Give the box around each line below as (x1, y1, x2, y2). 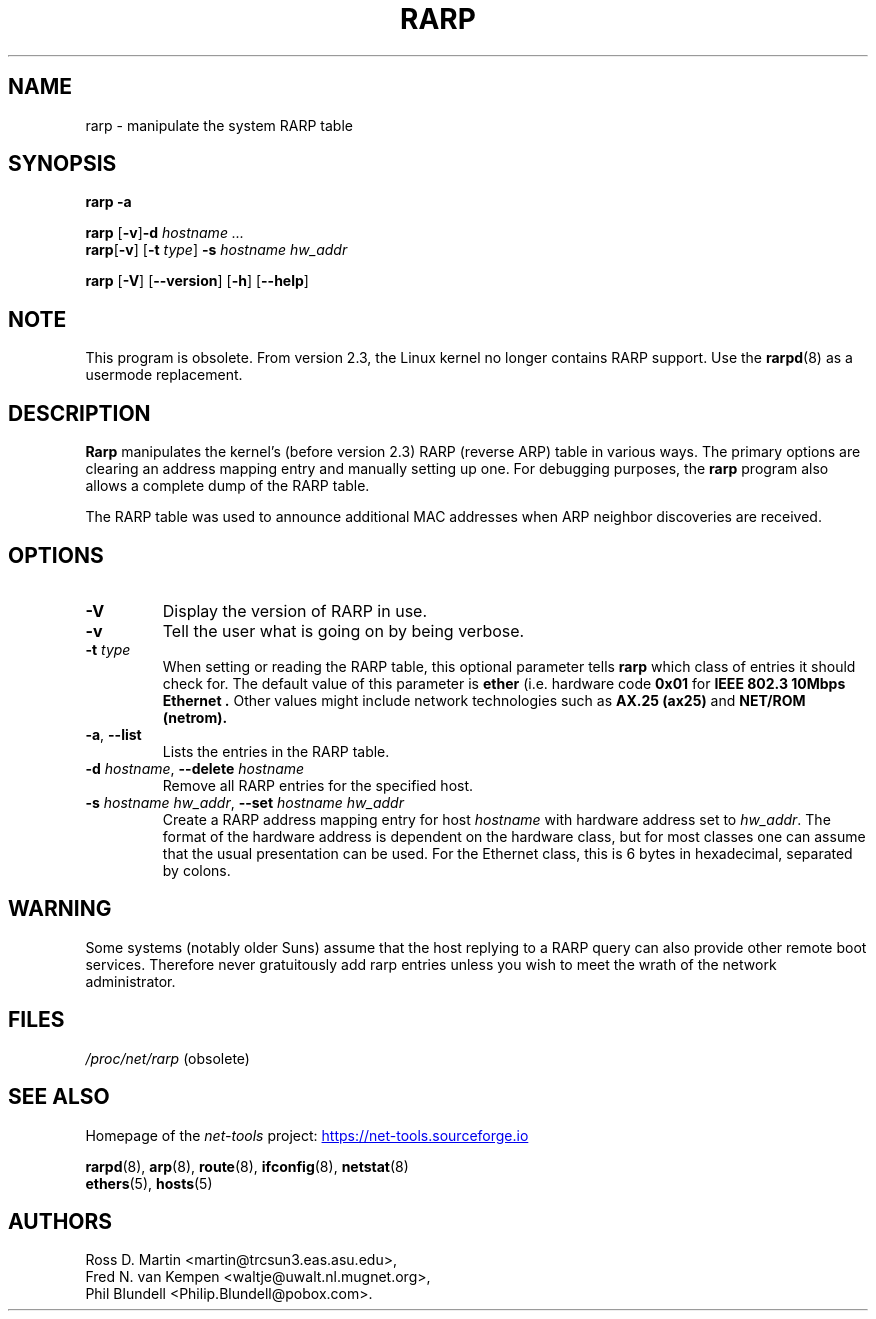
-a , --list (85, 725, 142, 743)
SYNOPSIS (8, 151, 117, 177)
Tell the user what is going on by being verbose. (162, 620, 525, 641)
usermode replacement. (85, 366, 243, 384)
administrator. (85, 972, 176, 990)
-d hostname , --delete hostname (85, 759, 305, 777)
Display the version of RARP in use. (162, 600, 428, 621)
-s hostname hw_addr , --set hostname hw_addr (85, 793, 404, 811)
